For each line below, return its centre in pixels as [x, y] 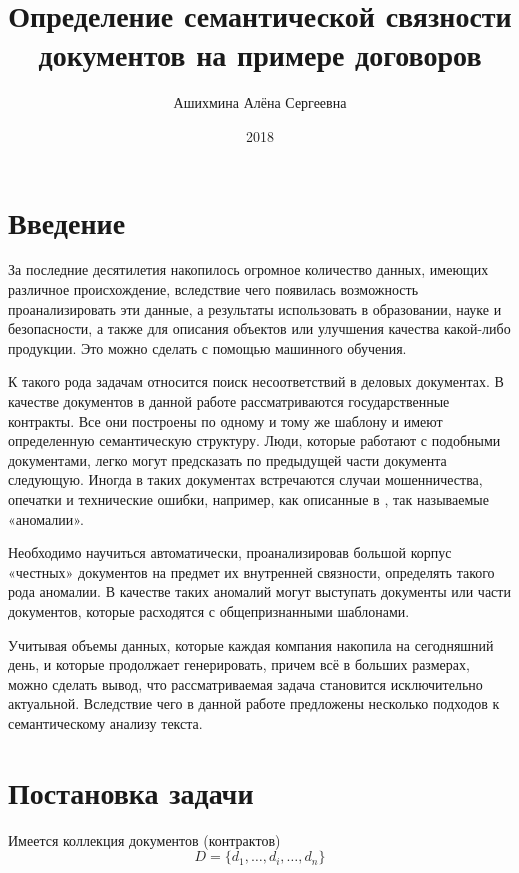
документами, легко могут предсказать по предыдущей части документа [227, 459]
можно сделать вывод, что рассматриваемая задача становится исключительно [245, 683]
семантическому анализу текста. [105, 722]
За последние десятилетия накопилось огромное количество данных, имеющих [248, 269]
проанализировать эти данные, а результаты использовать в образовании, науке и [255, 308]
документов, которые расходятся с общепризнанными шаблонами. [209, 610]
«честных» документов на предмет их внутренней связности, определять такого [251, 571]
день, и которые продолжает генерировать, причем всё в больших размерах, [239, 664]
